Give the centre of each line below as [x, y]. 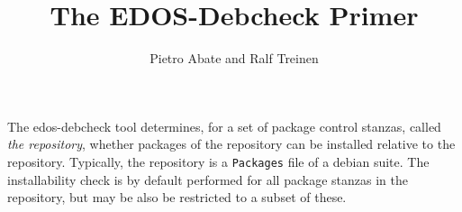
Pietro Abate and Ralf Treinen [234, 58]
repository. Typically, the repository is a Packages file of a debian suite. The [218, 161]
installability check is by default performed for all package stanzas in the [208, 179]
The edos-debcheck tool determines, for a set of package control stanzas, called [224, 126]
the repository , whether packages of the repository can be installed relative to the [231, 144]
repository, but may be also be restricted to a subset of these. [177, 197]
